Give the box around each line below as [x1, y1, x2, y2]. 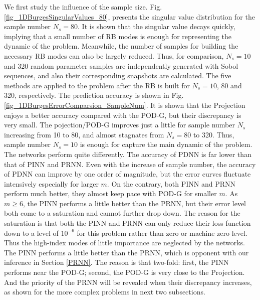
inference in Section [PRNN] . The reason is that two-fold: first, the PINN [4, 257, 229, 267]
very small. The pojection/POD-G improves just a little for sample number [4, 119, 235, 130]
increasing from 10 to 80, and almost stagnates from [4, 129, 164, 139]
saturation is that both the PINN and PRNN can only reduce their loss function [4, 218, 251, 228]
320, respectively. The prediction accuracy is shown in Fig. [4, 90, 184, 100]
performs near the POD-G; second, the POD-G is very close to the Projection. [4, 267, 245, 277]
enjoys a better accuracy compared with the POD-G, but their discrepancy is [4, 109, 241, 120]
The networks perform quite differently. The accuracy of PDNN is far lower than [4, 148, 251, 159]
